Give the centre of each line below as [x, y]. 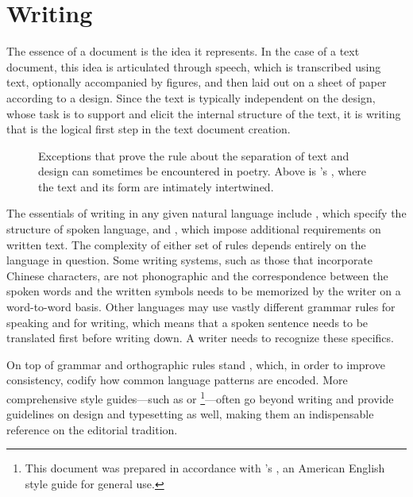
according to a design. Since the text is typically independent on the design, [191, 97]
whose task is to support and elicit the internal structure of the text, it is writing [204, 113]
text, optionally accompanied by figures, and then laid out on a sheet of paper [197, 82]
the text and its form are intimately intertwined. [156, 186]
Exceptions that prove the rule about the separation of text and [194, 155]
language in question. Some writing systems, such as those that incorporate [190, 260]
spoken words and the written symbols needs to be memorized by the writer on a [204, 291]
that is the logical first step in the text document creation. [149, 129]
